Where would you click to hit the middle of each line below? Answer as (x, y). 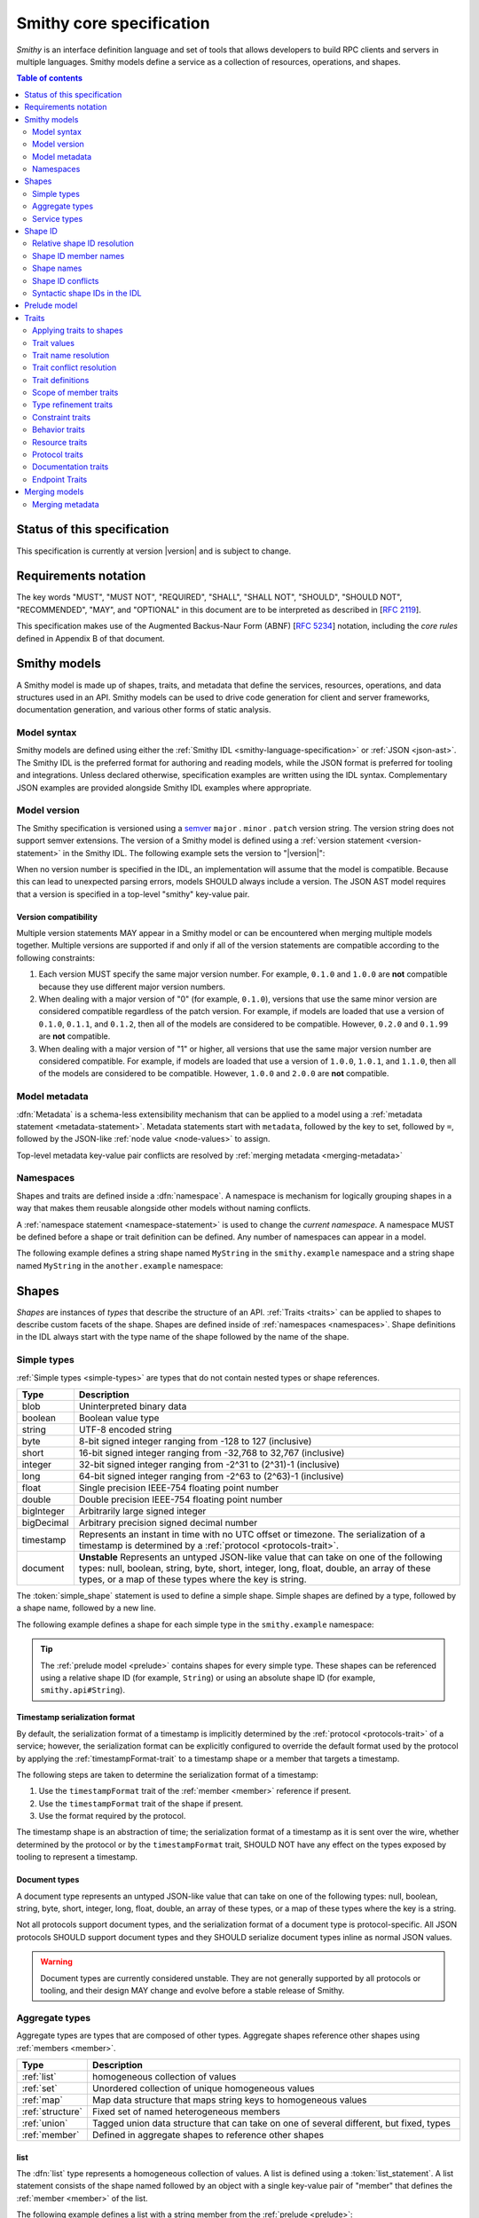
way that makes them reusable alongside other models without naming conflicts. (163, 1208)
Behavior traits (59, 429)
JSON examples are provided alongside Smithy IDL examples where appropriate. (164, 787)
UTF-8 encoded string (125, 1430)
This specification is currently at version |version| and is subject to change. (154, 551)
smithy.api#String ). (83, 1690)
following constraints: (56, 957)
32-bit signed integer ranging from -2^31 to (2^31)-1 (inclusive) (209, 1464)
